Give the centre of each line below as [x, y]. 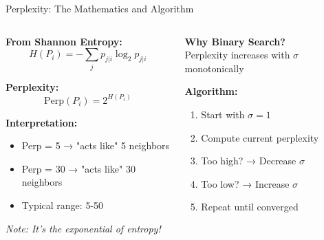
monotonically [214, 68]
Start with [223, 114]
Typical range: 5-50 [63, 205]
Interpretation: [42, 122]
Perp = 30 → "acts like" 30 [78, 168]
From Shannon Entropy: [64, 41]
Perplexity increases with [237, 55]
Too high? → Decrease [249, 161]
